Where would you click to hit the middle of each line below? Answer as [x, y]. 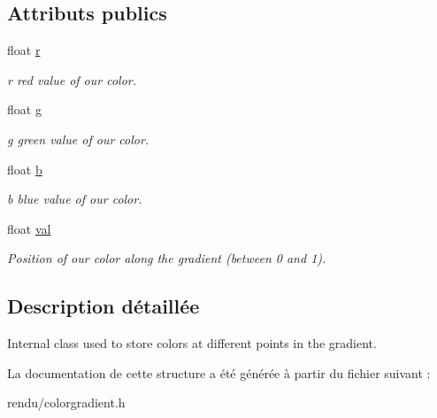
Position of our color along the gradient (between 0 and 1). [167, 258]
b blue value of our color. [75, 199]
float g [24, 109]
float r [24, 50]
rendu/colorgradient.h [66, 403]
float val [29, 228]
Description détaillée [103, 306]
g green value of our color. [78, 139]
